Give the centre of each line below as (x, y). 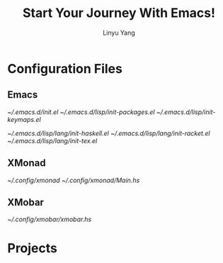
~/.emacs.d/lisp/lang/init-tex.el (52, 140)
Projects (33, 248)
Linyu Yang (119, 33)
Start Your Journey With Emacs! (119, 13)
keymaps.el (24, 119)
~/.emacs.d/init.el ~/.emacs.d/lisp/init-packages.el (81, 112)
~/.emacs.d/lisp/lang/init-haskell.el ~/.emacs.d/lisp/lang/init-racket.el (109, 133)
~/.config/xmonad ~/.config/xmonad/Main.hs (74, 180)
